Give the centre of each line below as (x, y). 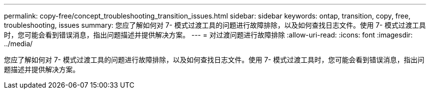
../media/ (18, 44)
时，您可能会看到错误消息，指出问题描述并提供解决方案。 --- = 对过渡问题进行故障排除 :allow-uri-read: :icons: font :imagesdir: (208, 35)
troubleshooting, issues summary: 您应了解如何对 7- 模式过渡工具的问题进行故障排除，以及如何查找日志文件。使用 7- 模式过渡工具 (215, 25)
